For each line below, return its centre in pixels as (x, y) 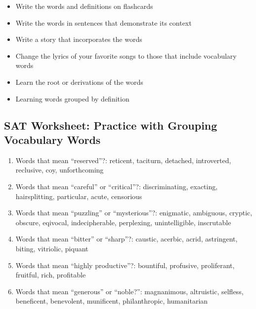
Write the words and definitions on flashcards (84, 6)
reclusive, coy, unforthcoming (60, 170)
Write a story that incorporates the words (79, 39)
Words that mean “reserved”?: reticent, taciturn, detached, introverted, (123, 160)
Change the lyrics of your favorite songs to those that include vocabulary (126, 55)
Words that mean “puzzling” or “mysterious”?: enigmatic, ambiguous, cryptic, (134, 213)
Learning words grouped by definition (72, 98)
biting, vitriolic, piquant (52, 248)
